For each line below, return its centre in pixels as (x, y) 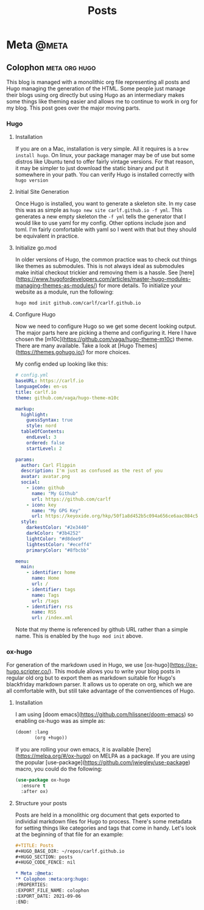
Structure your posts (41, 803)
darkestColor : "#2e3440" (58, 528)
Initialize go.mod (36, 248)
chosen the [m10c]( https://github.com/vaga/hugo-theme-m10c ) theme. (104, 339)
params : (25, 460)
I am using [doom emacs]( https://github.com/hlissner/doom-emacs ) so (104, 714)
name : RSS (44, 612)
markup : (25, 409)
